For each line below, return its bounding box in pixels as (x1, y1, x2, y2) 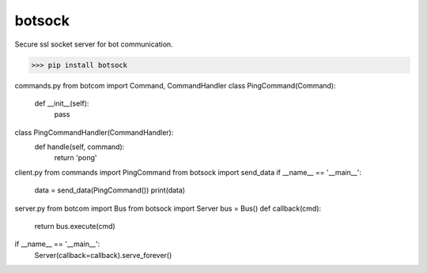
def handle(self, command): (34, 142, 125, 151)
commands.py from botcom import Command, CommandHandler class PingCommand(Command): (14, 80, 336, 90)
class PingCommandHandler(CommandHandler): (14, 127, 174, 137)
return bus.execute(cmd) (34, 222, 116, 231)
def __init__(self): (34, 99, 89, 108)
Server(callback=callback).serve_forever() (34, 250, 172, 260)
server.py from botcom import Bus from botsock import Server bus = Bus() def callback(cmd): (14, 204, 322, 213)
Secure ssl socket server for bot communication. (14, 39, 173, 49)
